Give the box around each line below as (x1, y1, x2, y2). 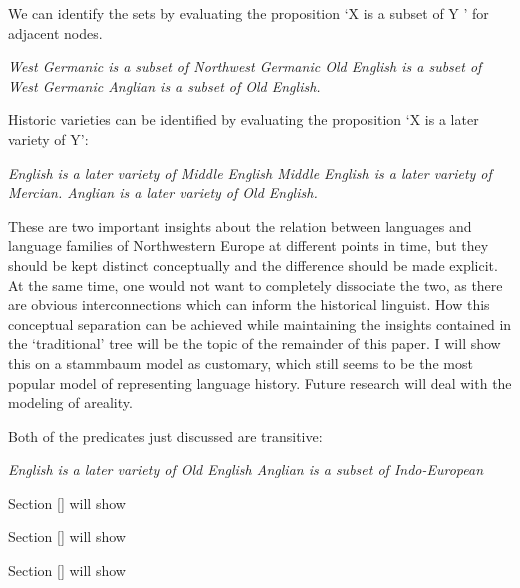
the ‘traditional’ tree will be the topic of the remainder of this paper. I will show (8, 333, 501, 354)
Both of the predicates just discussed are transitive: (8, 425, 323, 446)
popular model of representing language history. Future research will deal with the (8, 372, 512, 393)
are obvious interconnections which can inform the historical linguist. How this (8, 294, 490, 315)
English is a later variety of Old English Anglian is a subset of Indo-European (8, 459, 484, 480)
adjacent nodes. (8, 22, 103, 43)
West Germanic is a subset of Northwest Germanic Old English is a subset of (8, 56, 482, 77)
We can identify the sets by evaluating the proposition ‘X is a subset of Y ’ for (8, 3, 489, 23)
